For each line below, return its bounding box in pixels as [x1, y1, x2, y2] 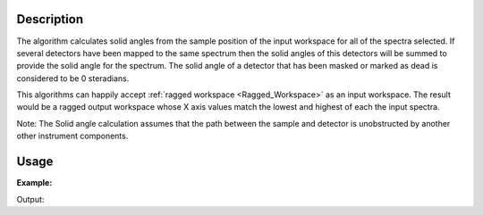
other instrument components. [16, 130, 129, 142]
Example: [16, 178, 53, 188]
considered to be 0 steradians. [16, 72, 130, 84]
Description [16, 12, 84, 27]
